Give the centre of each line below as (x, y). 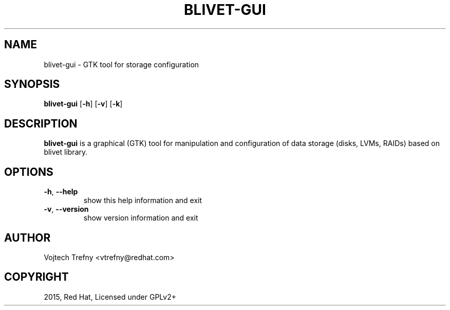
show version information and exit (141, 218)
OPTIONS (29, 172)
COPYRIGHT (36, 277)
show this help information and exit (143, 200)
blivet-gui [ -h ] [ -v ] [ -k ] (83, 104)
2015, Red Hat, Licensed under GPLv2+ (110, 297)
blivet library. (66, 152)
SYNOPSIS (32, 84)
